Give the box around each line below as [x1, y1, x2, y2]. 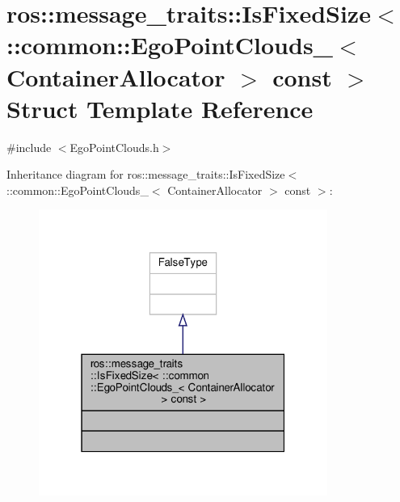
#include [6, 138, 52, 155]
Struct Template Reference [6, 91, 314, 124]
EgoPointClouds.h [69, 138, 159, 155]
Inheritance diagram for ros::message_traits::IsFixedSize [6, 166, 285, 183]
